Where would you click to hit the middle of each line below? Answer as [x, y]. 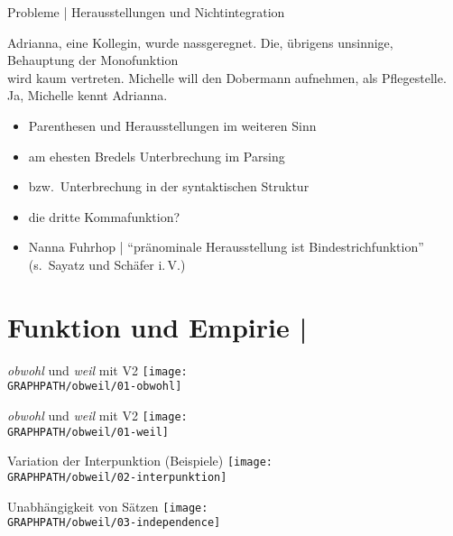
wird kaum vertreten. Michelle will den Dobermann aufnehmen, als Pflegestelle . [227, 77]
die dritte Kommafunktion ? [104, 216]
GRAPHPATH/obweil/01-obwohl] [95, 387]
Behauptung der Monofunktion [93, 60]
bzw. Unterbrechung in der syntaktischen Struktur [169, 186]
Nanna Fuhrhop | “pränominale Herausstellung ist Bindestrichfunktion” [226, 247]
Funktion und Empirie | [157, 326]
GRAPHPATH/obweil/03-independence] [114, 523]
